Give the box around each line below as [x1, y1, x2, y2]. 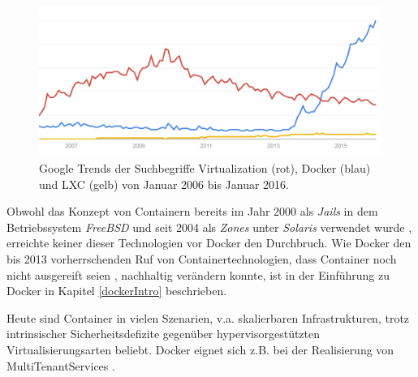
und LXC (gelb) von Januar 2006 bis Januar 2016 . [39, 175, 289, 192]
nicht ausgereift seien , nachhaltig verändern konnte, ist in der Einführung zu [6, 266, 390, 283]
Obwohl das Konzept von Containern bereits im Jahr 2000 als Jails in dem [6, 203, 378, 220]
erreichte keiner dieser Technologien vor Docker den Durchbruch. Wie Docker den [6, 234, 412, 251]
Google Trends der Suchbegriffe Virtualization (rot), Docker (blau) [39, 160, 371, 177]
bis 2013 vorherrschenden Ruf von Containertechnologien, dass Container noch [6, 251, 397, 268]
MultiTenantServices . [6, 357, 115, 374]
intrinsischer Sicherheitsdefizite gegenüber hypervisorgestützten [6, 325, 321, 342]
